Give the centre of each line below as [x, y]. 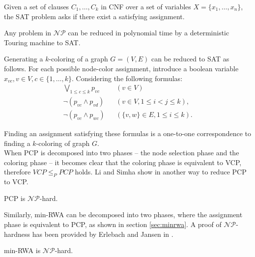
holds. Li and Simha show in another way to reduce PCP [161, 172]
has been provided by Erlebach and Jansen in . [103, 234]
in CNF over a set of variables [146, 6]
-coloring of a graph [78, 59]
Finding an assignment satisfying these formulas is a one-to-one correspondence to [127, 133]
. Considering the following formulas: [127, 78]
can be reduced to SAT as [190, 59]
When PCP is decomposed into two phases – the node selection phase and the [122, 153]
